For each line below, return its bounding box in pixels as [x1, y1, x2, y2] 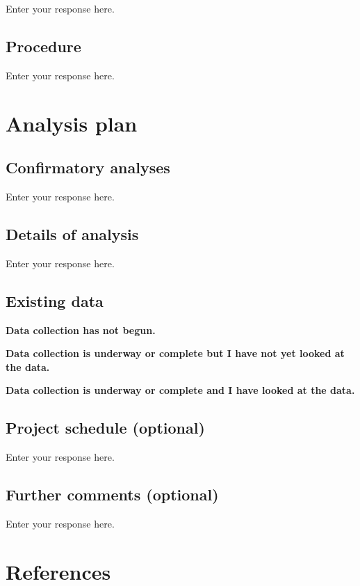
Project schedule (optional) [6, 417, 205, 438]
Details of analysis [6, 223, 139, 244]
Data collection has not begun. [6, 322, 156, 337]
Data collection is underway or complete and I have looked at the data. [6, 383, 355, 397]
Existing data [6, 290, 104, 311]
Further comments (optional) [6, 484, 219, 505]
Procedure [6, 35, 81, 56]
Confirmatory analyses [6, 157, 170, 178]
